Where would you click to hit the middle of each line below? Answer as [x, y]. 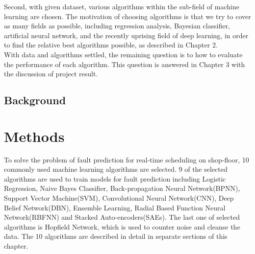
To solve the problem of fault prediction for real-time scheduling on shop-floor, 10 [127, 159]
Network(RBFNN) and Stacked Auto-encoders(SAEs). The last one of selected [122, 217]
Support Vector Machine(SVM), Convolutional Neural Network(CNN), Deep [119, 198]
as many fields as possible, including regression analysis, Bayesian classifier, [117, 26]
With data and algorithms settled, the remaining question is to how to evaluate [123, 54]
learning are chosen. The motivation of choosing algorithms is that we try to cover [127, 16]
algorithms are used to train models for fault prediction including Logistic [115, 178]
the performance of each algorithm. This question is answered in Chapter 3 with [125, 64]
